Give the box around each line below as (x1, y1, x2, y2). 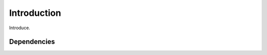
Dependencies (9, 38, 55, 46)
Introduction (9, 7, 61, 18)
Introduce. (9, 25, 31, 31)
